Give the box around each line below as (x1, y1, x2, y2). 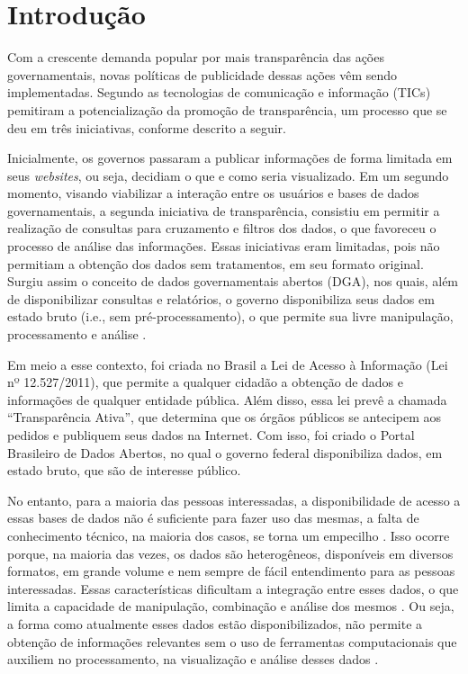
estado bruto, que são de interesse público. (7, 461, 241, 480)
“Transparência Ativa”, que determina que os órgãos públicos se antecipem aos (7, 408, 442, 427)
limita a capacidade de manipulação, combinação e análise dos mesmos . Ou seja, (7, 597, 454, 616)
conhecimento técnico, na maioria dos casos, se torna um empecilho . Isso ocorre (7, 526, 450, 544)
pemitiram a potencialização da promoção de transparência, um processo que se (7, 100, 447, 119)
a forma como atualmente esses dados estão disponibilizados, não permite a (7, 614, 423, 633)
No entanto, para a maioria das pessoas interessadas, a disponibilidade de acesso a (7, 490, 461, 509)
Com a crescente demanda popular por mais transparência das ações (7, 48, 384, 67)
